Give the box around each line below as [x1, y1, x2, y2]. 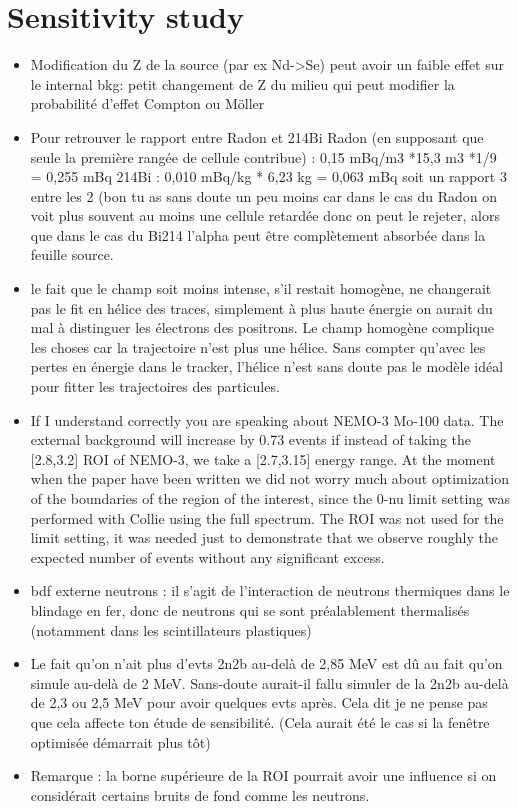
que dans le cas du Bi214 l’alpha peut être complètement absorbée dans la [30, 224, 486, 245]
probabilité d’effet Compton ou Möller [30, 93, 265, 114]
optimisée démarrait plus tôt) [30, 731, 211, 752]
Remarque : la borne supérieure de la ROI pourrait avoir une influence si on [30, 765, 497, 786]
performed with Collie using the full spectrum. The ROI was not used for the [30, 507, 504, 528]
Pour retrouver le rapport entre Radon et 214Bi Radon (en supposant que [30, 126, 484, 147]
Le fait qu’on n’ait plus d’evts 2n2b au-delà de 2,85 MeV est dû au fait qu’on [30, 653, 503, 674]
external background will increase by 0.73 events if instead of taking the [30, 429, 471, 450]
